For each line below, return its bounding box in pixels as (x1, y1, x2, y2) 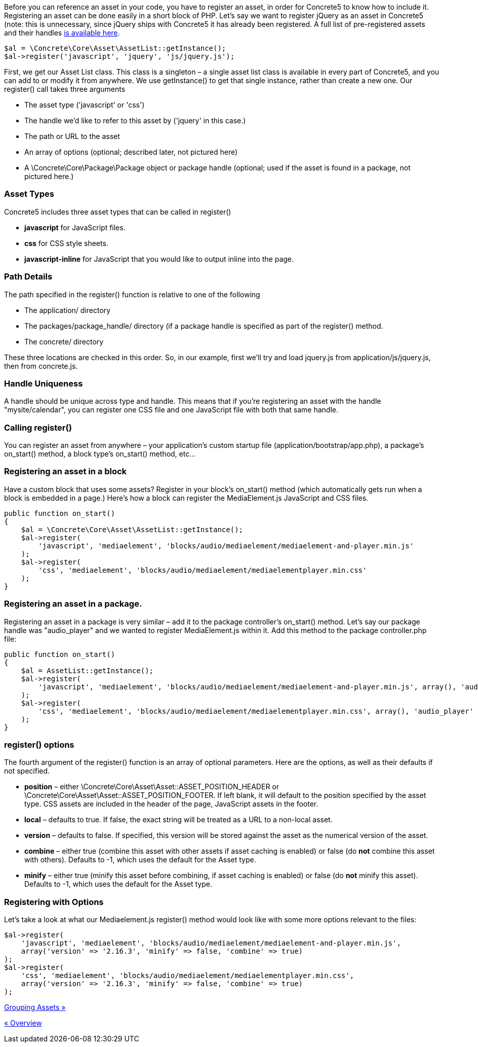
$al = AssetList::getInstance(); (21, 666, 154, 675)
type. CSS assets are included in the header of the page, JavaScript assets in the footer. (24, 799, 318, 809)
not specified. (4, 766, 50, 776)
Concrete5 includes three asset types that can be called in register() (4, 207, 231, 216)
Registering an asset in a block (4, 466, 127, 477)
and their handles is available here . (4, 28, 120, 37)
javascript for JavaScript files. (24, 223, 126, 232)
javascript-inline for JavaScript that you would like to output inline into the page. (24, 254, 294, 263)
